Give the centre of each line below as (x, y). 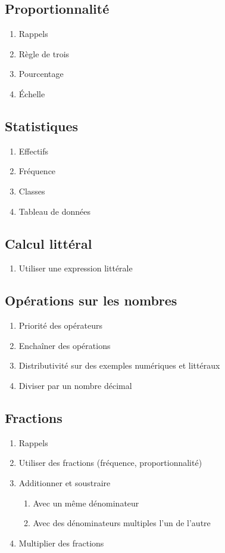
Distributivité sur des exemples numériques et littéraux (119, 365)
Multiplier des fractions (61, 543)
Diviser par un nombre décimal (75, 385)
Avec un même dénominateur (86, 503)
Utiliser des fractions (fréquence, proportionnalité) (110, 463)
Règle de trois (44, 53)
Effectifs (34, 151)
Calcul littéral (49, 243)
